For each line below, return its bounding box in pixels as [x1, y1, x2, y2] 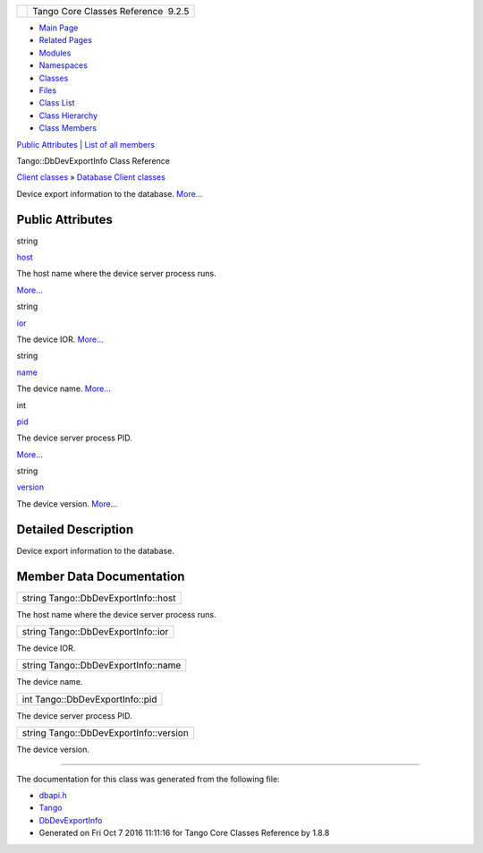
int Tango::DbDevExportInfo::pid [21, 693, 157, 705]
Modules [38, 47, 72, 58]
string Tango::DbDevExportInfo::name [21, 659, 182, 671]
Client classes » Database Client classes [16, 172, 165, 183]
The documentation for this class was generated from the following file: [16, 773, 281, 784]
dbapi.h [38, 790, 67, 800]
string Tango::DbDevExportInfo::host [21, 592, 176, 604]
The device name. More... [16, 383, 112, 394]
